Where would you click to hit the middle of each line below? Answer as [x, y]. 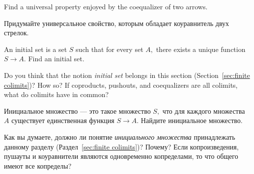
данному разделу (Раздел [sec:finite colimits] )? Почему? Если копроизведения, [121, 146]
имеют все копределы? [38, 165]
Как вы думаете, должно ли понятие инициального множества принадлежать [120, 137]
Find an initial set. [56, 59]
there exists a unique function [201, 49]
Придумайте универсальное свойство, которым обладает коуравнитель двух [117, 23]
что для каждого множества [204, 111]
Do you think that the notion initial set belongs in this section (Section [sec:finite [127, 75]
